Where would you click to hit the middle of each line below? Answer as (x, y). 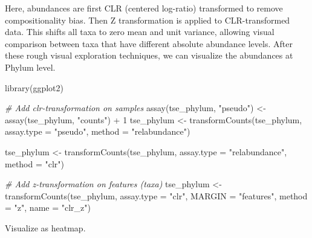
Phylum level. (30, 67)
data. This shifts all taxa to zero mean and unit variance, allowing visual (140, 32)
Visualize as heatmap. (45, 227)
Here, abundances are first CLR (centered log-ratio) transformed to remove (144, 8)
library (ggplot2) (34, 87)
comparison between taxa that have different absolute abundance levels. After (149, 43)
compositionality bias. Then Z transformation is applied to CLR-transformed (148, 20)
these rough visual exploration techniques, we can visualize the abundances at (149, 55)
